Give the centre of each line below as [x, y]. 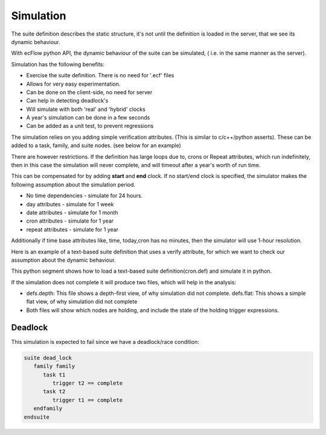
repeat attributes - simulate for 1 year [72, 229]
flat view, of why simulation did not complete [82, 302]
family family [54, 366]
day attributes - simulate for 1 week [70, 204]
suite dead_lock [48, 358]
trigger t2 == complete [88, 383]
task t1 [54, 375]
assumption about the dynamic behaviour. [63, 260]
